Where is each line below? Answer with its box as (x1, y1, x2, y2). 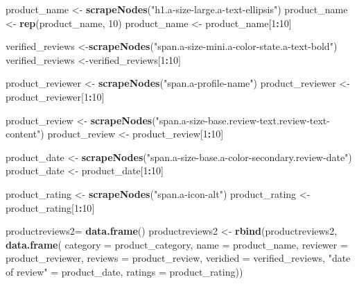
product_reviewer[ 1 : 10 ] (6, 89, 105, 103)
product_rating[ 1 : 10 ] (6, 200, 95, 215)
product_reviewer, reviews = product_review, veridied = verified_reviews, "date (6, 251, 351, 265)
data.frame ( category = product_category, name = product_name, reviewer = (6, 237, 348, 251)
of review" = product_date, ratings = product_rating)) (6, 264, 243, 278)
